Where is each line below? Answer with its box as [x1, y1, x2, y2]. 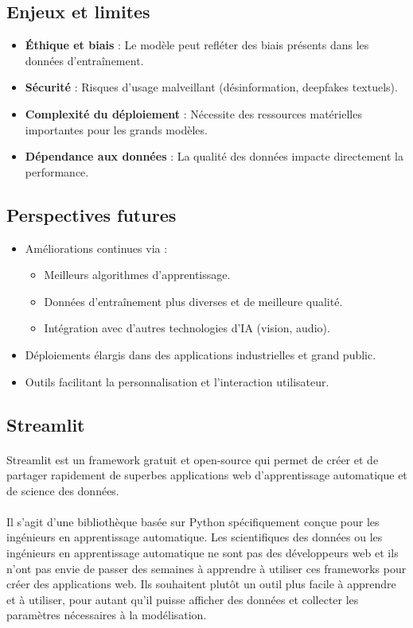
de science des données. [6, 482, 119, 498]
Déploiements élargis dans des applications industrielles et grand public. [25, 346, 376, 362]
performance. [25, 163, 89, 180]
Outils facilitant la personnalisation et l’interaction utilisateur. [25, 373, 329, 390]
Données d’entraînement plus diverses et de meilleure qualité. [44, 293, 343, 309]
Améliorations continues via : [25, 239, 168, 256]
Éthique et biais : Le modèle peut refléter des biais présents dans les [25, 37, 369, 53]
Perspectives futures [6, 202, 177, 227]
